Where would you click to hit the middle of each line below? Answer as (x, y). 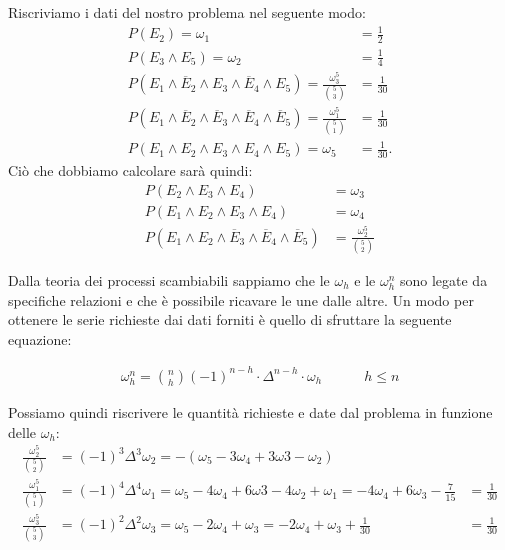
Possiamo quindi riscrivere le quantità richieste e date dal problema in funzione (250, 411)
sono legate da (443, 280)
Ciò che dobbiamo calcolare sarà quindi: (130, 170)
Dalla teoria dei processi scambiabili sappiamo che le (169, 280)
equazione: (40, 338)
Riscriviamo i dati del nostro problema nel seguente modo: (187, 12)
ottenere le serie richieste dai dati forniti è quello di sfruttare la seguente (230, 319)
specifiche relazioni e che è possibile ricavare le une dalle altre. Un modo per (241, 299)
